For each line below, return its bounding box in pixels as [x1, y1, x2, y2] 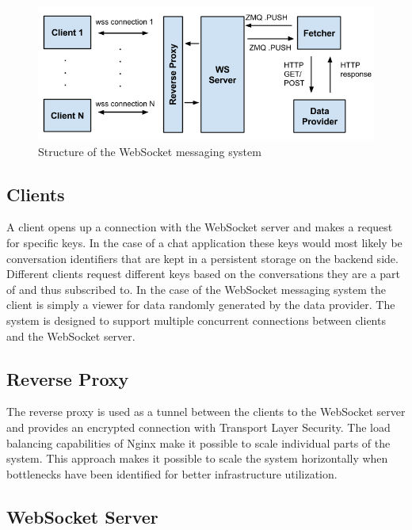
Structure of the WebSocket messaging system [38, 143, 261, 159]
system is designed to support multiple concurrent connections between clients [6, 311, 386, 328]
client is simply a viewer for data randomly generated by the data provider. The [6, 296, 395, 313]
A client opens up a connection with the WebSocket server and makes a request [6, 219, 393, 235]
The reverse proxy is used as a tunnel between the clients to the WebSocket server [6, 403, 406, 420]
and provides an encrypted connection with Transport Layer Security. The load [6, 418, 391, 435]
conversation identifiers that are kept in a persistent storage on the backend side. [6, 250, 399, 266]
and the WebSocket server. [6, 327, 135, 344]
